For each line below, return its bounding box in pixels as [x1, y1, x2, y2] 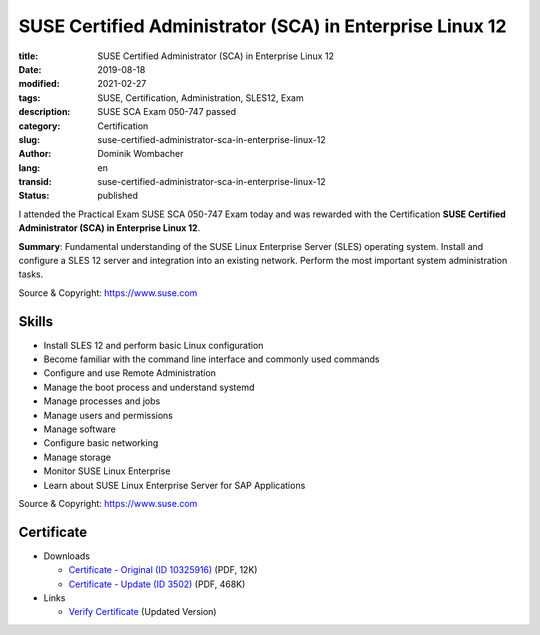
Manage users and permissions [43, 409, 174, 421]
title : [18, 50, 39, 62]
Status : [18, 190, 50, 202]
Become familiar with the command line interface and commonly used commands [43, 353, 380, 365]
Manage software [43, 423, 117, 435]
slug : [18, 133, 40, 145]
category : [18, 120, 61, 132]
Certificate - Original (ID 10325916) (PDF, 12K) [68, 564, 258, 576]
